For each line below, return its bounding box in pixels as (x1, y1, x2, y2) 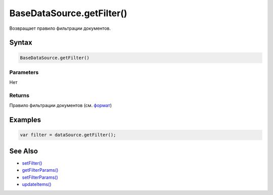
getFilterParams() (22, 167, 59, 173)
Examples (9, 116, 41, 124)
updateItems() (22, 181, 52, 187)
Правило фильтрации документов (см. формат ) (9, 103, 112, 109)
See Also (9, 147, 38, 155)
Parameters (9, 69, 39, 76)
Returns (9, 92, 30, 99)
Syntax (9, 38, 32, 47)
